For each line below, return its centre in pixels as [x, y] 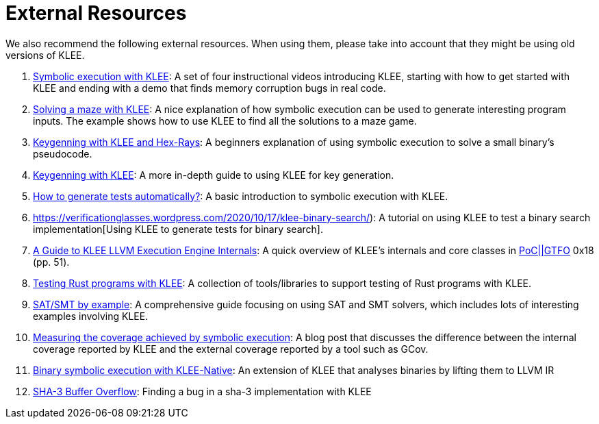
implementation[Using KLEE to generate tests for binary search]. [178, 229]
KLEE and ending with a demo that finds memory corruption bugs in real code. [209, 88]
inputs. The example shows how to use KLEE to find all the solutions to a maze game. [225, 121]
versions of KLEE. [45, 55]
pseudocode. [63, 153]
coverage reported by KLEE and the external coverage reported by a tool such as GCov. [231, 349]
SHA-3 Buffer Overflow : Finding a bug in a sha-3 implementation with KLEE [202, 391]
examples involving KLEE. [91, 316]
